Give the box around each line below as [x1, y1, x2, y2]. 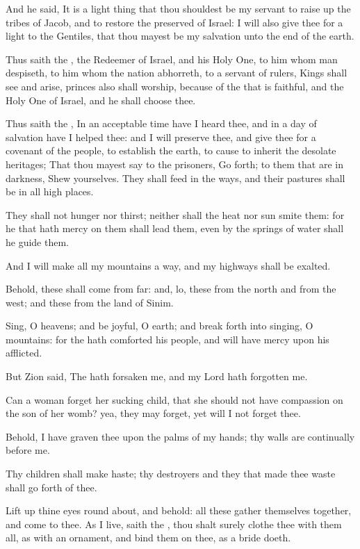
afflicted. [6, 345, 42, 360]
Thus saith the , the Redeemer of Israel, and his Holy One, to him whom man [6, 51, 338, 66]
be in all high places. [6, 184, 94, 199]
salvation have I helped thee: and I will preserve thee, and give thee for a [6, 129, 316, 144]
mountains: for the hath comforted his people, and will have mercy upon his [6, 331, 329, 346]
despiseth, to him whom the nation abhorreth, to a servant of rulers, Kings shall [6, 65, 347, 80]
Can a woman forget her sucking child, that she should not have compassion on [6, 392, 343, 407]
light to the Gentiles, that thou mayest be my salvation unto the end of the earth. [6, 28, 354, 43]
